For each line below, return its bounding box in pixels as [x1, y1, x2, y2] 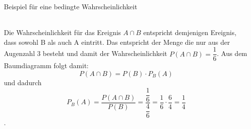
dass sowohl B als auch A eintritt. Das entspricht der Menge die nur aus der [4, 37, 230, 47]
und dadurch [4, 77, 42, 88]
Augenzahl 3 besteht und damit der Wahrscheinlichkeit [4, 48, 167, 58]
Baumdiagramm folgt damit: [4, 60, 89, 71]
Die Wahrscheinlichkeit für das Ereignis [4, 27, 121, 37]
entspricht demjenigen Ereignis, [143, 27, 236, 37]
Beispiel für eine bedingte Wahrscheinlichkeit [4, 1, 137, 11]
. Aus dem [217, 48, 248, 58]
